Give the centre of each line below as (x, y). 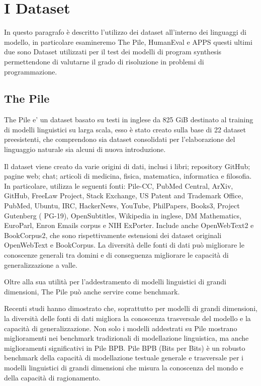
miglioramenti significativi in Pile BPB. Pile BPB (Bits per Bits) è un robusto (125, 348)
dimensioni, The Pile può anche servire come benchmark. (92, 291)
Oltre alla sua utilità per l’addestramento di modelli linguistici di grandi (115, 282)
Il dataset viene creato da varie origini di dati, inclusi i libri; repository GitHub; (127, 166)
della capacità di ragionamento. (52, 377)
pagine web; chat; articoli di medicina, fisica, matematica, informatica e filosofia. (128, 176)
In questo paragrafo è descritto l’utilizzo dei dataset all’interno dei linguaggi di (125, 32)
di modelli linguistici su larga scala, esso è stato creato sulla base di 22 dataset (125, 129)
